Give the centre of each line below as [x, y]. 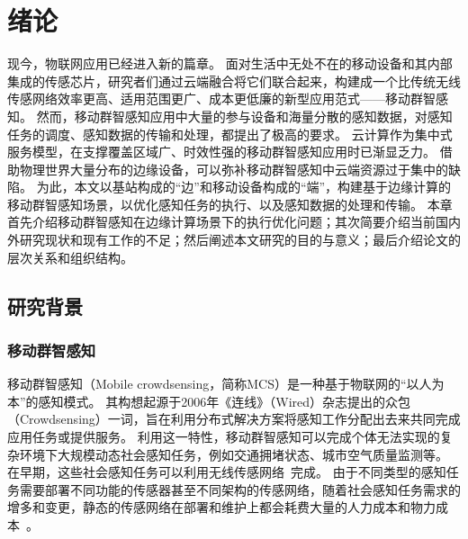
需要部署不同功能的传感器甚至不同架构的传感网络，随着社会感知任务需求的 [240, 489]
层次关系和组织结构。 [70, 257]
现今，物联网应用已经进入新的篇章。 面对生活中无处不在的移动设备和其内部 [230, 63]
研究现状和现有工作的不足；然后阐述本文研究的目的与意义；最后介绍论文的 [240, 240]
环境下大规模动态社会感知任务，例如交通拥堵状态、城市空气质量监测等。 [234, 454]
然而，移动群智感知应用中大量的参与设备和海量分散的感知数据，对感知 [244, 116]
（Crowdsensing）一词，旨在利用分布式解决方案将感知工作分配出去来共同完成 [234, 419]
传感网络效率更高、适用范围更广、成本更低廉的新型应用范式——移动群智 [221, 99]
